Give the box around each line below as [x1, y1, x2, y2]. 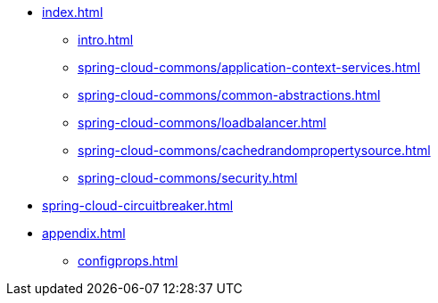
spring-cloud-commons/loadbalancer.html [78, 115, 326, 130]
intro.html [78, 32, 134, 47]
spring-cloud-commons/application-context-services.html [78, 60, 421, 75]
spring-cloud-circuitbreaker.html [42, 198, 234, 213]
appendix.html [42, 225, 126, 241]
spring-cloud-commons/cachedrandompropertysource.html [78, 143, 431, 158]
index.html [42, 4, 103, 20]
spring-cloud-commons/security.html [78, 170, 298, 185]
